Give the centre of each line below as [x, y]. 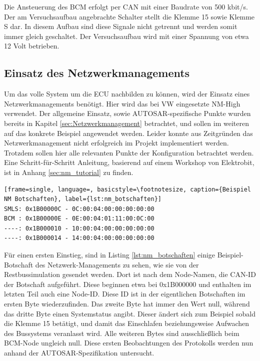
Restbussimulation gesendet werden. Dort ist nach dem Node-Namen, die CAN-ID [130, 274]
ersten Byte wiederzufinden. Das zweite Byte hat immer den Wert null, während [127, 304]
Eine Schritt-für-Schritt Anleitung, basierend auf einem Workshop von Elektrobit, [129, 162]
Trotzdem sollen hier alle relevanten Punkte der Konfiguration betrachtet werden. [129, 152]
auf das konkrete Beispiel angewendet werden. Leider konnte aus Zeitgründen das [128, 133]
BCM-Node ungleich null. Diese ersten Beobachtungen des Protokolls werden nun [129, 343]
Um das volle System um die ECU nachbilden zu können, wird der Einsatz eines [127, 94]
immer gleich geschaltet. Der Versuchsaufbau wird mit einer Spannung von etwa [126, 36]
